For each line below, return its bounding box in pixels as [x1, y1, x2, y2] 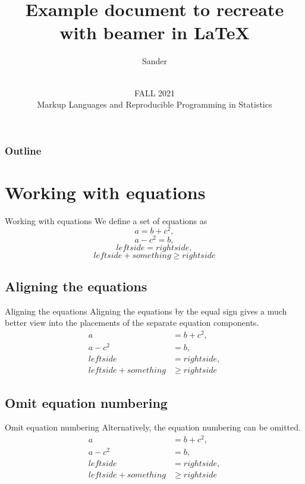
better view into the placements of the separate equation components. [5, 316, 259, 329]
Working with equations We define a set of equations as [5, 214, 207, 227]
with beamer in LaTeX [59, 20, 250, 45]
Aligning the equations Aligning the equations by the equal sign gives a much [5, 304, 287, 317]
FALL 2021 [134, 86, 175, 99]
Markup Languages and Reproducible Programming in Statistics [37, 98, 272, 111]
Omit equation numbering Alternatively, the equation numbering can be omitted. [5, 421, 301, 433]
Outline [5, 143, 42, 158]
